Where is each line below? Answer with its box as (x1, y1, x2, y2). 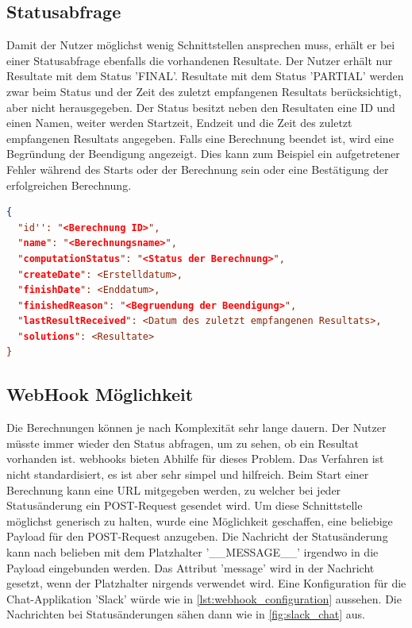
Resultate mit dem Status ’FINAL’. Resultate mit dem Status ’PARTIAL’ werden (6, 67, 404, 84)
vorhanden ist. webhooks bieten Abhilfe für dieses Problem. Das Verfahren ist (6, 450, 384, 467)
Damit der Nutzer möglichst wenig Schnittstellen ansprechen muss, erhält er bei (6, 37, 395, 53)
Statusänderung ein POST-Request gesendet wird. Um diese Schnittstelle (6, 497, 363, 514)
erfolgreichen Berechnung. (6, 176, 132, 193)
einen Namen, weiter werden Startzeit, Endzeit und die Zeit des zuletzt (6, 114, 352, 131)
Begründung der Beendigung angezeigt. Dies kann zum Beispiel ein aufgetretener (6, 145, 400, 162)
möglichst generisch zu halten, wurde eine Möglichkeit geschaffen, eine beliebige (6, 512, 393, 529)
